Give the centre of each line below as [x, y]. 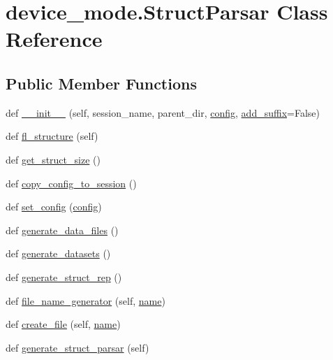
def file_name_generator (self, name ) [86, 300]
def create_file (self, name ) [63, 324]
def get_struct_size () [53, 159]
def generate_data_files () [62, 230]
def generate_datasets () [58, 253]
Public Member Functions [101, 83]
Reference [54, 39]
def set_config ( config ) [54, 207]
